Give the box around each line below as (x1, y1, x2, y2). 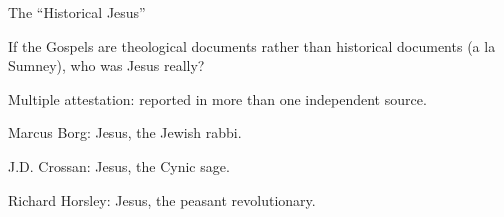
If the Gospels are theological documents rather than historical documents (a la (8, 35, 496, 56)
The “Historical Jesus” (8, 2, 146, 22)
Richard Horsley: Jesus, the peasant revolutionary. (8, 189, 316, 210)
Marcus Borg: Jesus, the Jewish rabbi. (8, 122, 242, 143)
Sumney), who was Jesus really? (8, 55, 205, 76)
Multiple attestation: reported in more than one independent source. (8, 88, 427, 109)
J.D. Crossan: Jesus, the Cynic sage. (8, 155, 230, 176)
